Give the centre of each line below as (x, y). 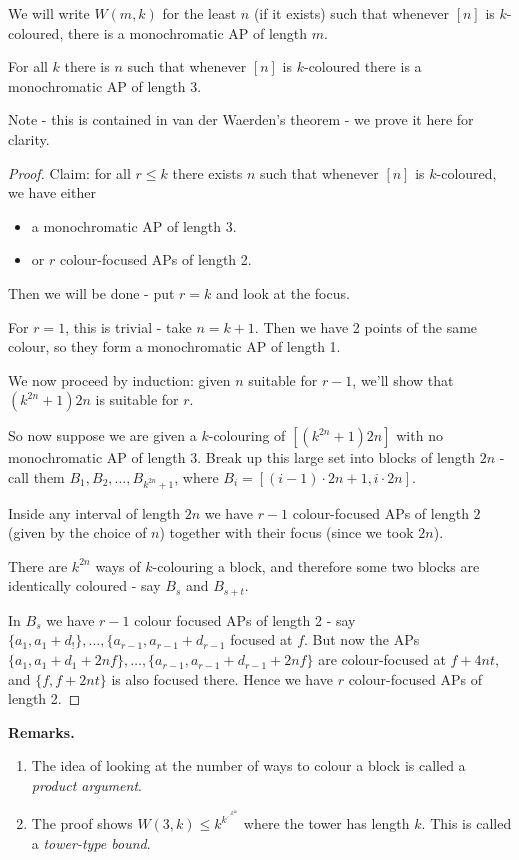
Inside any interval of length (94, 512)
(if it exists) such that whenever (351, 13)
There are (38, 565)
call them (36, 476)
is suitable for (137, 399)
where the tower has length (326, 823)
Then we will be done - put (91, 292)
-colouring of (247, 435)
